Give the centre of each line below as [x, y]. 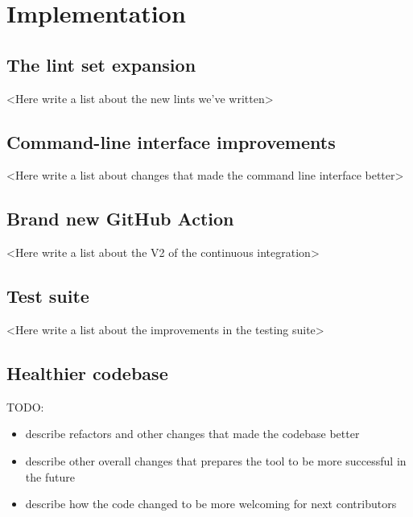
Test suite [48, 296]
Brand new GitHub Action [120, 219]
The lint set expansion [101, 64]
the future [50, 476]
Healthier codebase [87, 372]
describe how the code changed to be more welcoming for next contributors [211, 504]
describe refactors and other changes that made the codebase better [192, 434]
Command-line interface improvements [171, 141]
